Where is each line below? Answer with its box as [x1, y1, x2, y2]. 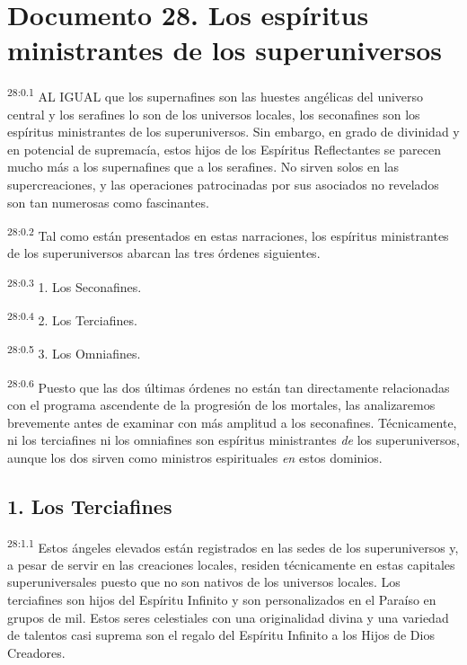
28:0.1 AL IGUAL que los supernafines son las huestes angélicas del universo [7, 84, 424, 105]
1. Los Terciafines [7, 492, 172, 519]
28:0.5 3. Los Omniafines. [7, 341, 141, 363]
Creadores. [7, 643, 66, 661]
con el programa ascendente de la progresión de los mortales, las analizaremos [7, 395, 436, 413]
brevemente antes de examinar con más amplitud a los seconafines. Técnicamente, [7, 412, 457, 431]
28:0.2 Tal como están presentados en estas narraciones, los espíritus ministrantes [7, 224, 449, 244]
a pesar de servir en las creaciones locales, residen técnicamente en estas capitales [7, 554, 455, 573]
